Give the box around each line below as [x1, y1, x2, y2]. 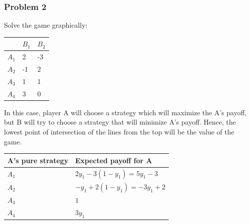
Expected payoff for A [75, 155, 152, 165]
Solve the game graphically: [4, 20, 88, 30]
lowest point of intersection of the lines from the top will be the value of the [4, 126, 235, 136]
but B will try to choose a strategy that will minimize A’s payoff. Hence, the [4, 117, 236, 127]
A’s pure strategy [7, 155, 68, 165]
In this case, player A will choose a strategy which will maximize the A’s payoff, [4, 107, 247, 117]
